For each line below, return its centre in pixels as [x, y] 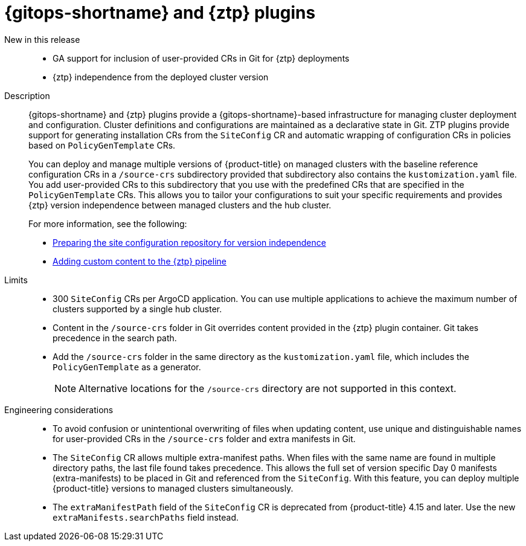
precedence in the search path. [115, 338]
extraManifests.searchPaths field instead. [146, 517]
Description [27, 95]
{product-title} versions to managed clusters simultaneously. [173, 488]
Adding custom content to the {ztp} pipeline [140, 261]
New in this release [42, 39]
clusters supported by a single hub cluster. [137, 309]
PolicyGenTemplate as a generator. [127, 367]
